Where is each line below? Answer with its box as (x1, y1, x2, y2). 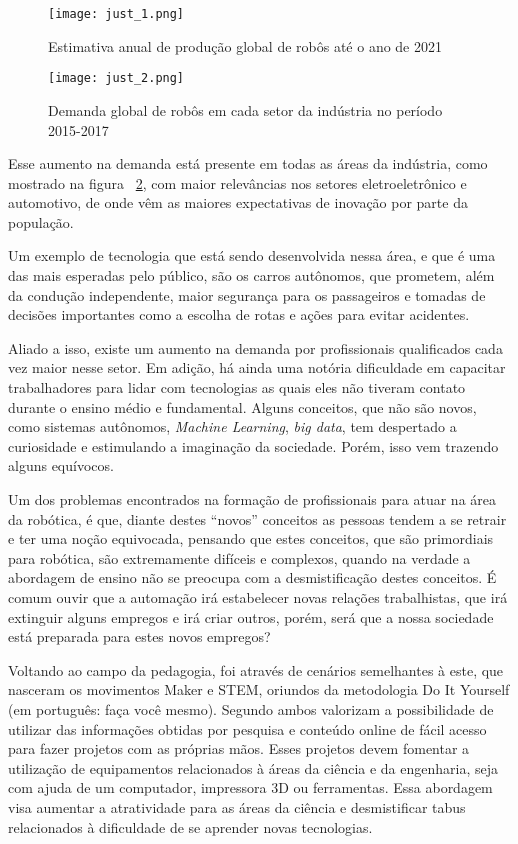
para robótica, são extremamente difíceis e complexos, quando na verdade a (8, 547, 471, 568)
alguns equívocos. (8, 455, 114, 476)
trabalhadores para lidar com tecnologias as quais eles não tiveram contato (8, 377, 466, 398)
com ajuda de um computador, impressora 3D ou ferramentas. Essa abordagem (8, 777, 493, 798)
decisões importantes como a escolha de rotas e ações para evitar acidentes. (8, 304, 470, 325)
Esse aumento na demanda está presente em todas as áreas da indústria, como (8, 153, 488, 174)
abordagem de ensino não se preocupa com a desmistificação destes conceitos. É (8, 567, 497, 588)
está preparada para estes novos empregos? (8, 626, 271, 647)
